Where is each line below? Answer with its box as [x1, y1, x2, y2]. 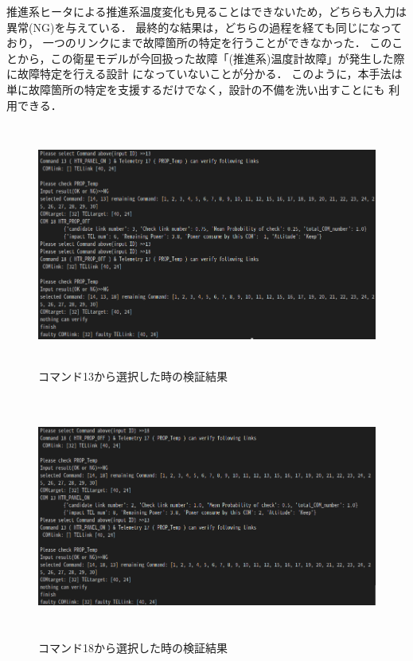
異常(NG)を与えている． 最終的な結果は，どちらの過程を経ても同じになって [6, 18, 402, 35]
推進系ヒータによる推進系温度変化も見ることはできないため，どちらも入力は [6, 3, 407, 19]
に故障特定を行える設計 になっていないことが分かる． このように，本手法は [6, 65, 403, 82]
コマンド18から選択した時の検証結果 [38, 639, 228, 655]
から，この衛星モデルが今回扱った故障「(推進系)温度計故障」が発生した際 [17, 49, 405, 66]
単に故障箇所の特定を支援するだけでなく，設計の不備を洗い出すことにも [6, 80, 385, 97]
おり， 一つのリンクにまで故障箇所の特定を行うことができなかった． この [6, 34, 392, 51]
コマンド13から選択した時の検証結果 [38, 368, 228, 385]
